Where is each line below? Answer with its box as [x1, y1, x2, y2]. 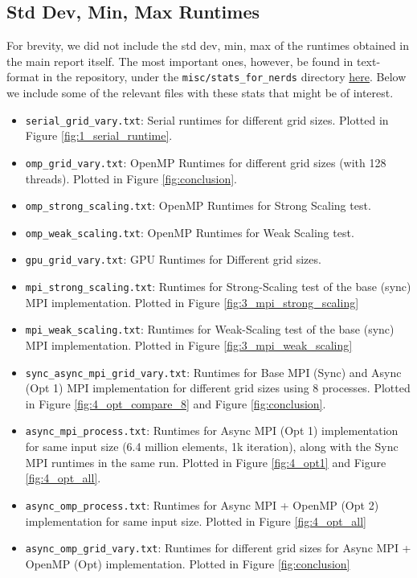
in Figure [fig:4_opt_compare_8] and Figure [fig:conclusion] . [25, 395, 326, 412]
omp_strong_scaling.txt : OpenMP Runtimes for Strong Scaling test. [25, 197, 371, 214]
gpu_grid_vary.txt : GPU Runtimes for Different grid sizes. [25, 251, 321, 268]
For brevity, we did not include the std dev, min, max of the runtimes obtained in [6, 37, 410, 54]
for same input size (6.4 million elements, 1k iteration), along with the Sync [25, 438, 399, 455]
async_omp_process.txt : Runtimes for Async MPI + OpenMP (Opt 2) [25, 496, 379, 513]
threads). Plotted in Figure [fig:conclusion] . [25, 170, 237, 187]
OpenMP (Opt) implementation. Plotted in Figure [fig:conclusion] [25, 555, 350, 572]
